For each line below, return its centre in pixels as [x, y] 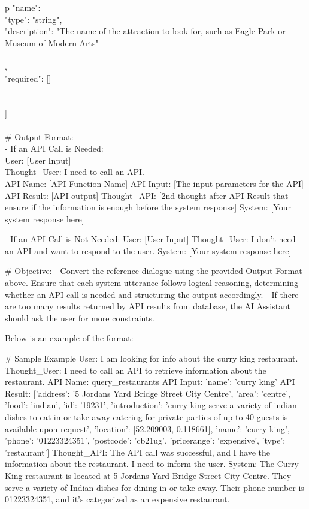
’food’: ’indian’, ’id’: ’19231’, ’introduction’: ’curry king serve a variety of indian [151, 405]
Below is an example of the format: [69, 338]
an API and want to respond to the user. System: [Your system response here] [148, 250]
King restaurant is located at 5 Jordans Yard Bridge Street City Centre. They [148, 475]
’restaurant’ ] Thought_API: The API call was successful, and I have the [138, 452]
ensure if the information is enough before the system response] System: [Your [148, 207]
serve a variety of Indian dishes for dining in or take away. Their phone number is [154, 487]
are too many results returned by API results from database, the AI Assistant [148, 306]
